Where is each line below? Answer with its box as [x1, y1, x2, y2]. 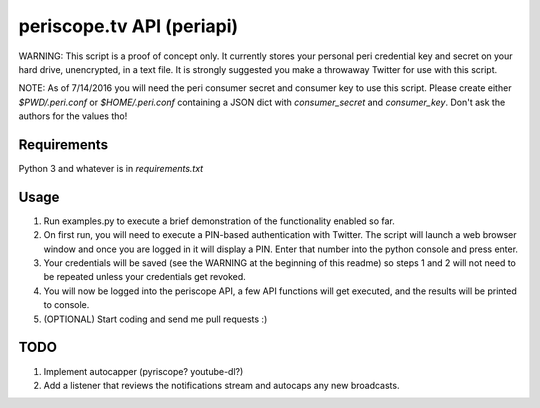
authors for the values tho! [18, 110, 128, 122]
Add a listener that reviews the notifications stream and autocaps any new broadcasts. [43, 379, 400, 391]
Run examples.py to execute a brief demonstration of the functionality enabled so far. [43, 215, 395, 227]
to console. [43, 299, 90, 311]
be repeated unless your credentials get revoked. [43, 271, 247, 283]
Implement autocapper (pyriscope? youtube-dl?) [43, 365, 244, 377]
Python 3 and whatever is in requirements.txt [18, 163, 204, 175]
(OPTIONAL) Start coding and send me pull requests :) [43, 313, 268, 325]
